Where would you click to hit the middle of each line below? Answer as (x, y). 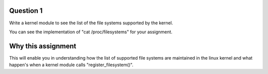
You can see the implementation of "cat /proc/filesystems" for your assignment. (91, 32)
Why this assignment (43, 46)
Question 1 (26, 11)
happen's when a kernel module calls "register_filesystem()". (71, 65)
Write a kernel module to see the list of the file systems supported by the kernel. (91, 23)
